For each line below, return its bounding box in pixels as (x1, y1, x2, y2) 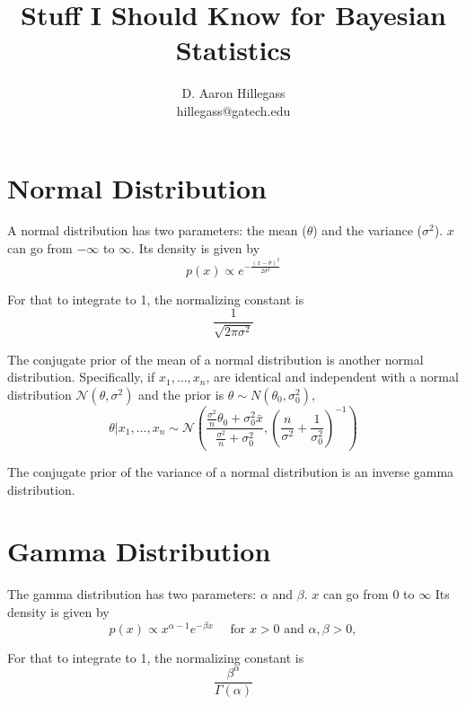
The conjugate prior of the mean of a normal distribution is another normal (7, 349, 424, 368)
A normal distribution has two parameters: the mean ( (7, 221, 307, 240)
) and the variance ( (312, 221, 423, 240)
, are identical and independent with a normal (206, 367, 459, 386)
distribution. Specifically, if (7, 367, 155, 386)
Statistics (175, 31, 292, 68)
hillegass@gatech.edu (176, 101, 291, 119)
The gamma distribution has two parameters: (7, 585, 257, 604)
